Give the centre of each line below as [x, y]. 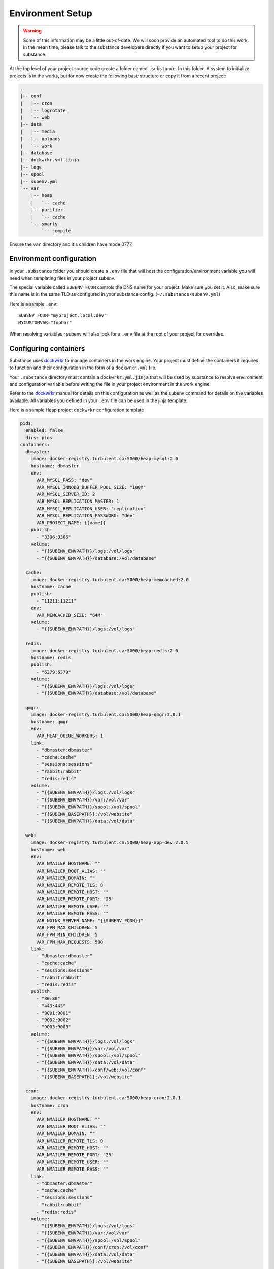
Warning [32, 31]
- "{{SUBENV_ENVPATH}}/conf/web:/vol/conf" [91, 1070]
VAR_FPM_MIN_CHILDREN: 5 [67, 935]
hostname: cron [49, 1105]
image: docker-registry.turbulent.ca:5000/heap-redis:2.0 [104, 650]
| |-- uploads [40, 139]
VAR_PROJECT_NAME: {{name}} [71, 523]
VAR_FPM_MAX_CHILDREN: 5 [67, 927]
